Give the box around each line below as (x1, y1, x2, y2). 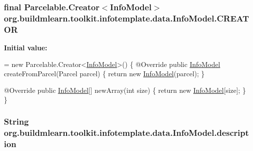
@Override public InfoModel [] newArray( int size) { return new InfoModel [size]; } (4, 85, 246, 95)
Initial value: (4, 43, 47, 53)
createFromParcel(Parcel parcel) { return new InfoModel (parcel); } (4, 68, 205, 79)
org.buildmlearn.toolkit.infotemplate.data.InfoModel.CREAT (4, 12, 249, 24)
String (4, 115, 29, 127)
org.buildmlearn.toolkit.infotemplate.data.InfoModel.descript (4, 126, 249, 138)
